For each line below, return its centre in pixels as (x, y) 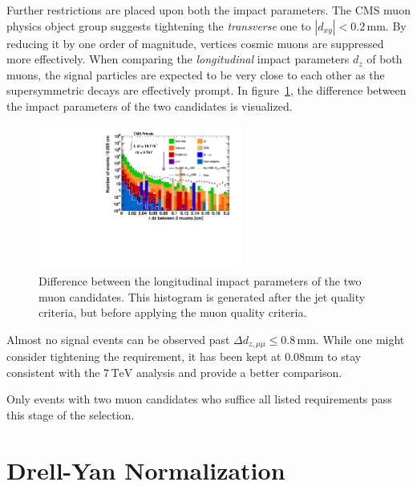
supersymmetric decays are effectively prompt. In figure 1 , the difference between (206, 90)
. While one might (360, 339)
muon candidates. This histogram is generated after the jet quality (202, 296)
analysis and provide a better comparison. (239, 372)
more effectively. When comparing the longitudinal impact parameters (178, 59)
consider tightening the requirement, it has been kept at (144, 356)
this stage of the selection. (71, 414)
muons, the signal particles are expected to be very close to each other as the (196, 74)
